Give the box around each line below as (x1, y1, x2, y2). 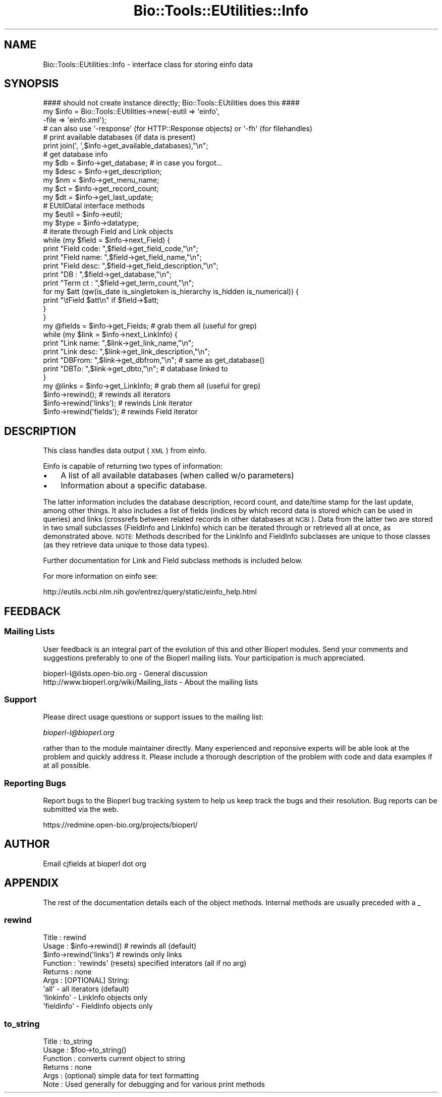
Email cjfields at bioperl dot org (43, 859, 146, 868)
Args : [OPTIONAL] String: (43, 976, 130, 985)
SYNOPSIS (4, 77, 59, 90)
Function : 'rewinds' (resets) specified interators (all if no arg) (43, 959, 247, 968)
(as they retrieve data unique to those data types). (43, 540, 209, 550)
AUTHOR (4, 838, 50, 851)
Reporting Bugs (4, 778, 66, 788)
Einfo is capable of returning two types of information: (43, 462, 223, 471)
